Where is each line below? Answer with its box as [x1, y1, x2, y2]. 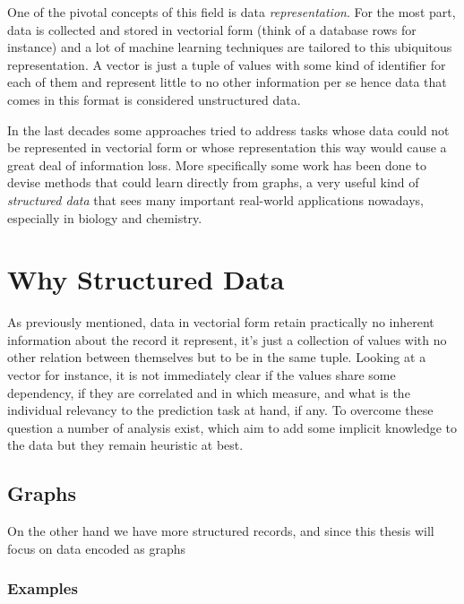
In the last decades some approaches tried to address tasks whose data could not [7, 120, 450, 139]
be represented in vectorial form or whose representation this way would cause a [7, 138, 447, 157]
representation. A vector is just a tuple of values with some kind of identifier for [7, 55, 446, 73]
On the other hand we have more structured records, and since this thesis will [7, 522, 434, 540]
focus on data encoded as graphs [7, 539, 185, 557]
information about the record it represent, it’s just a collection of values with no [7, 330, 447, 349]
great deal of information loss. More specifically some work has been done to [7, 155, 426, 174]
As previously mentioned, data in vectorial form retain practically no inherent [7, 313, 434, 332]
